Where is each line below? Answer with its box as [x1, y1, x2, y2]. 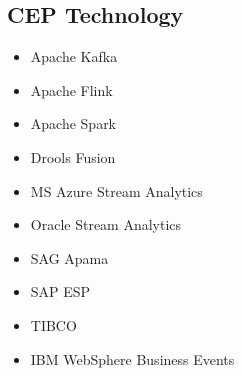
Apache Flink [30, 79, 113, 100]
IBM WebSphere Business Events [30, 348, 235, 369]
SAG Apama [30, 247, 109, 268]
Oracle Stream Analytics [30, 214, 182, 235]
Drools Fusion [30, 146, 116, 167]
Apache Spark [30, 113, 117, 134]
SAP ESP [30, 281, 91, 302]
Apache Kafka [30, 46, 118, 67]
